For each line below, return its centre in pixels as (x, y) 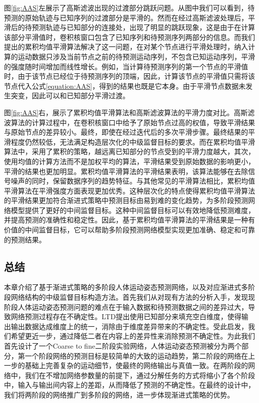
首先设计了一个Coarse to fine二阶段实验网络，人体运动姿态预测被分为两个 (123, 346)
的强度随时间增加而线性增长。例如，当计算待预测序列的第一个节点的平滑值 (126, 66)
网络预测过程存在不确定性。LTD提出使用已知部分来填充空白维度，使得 (126, 316)
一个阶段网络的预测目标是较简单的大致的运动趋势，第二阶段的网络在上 (140, 355)
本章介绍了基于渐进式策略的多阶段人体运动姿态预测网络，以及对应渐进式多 (126, 287)
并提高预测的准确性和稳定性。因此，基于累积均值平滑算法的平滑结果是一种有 (129, 220)
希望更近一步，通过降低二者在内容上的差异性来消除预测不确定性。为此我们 (133, 336)
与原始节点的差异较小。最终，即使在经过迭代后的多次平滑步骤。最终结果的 (126, 132)
